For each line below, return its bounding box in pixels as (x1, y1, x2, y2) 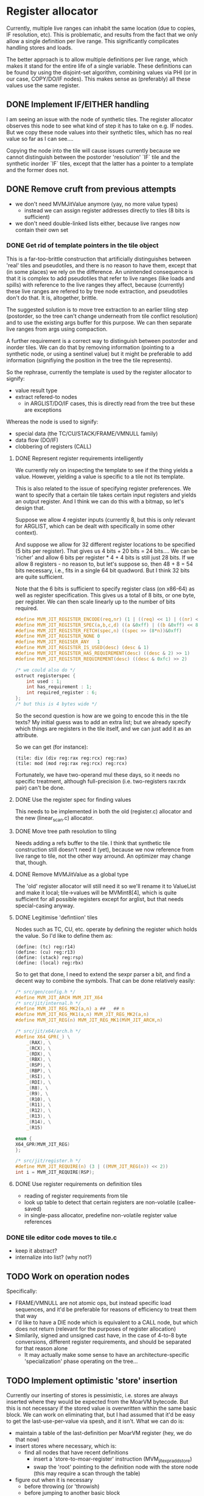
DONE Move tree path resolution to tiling (15, 827, 117, 835)
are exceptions (24, 406, 62, 413)
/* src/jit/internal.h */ (15, 1000, 81, 1006)
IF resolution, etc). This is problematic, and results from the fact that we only (6, 31, 198, 38)
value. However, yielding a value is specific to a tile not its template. (15, 473, 185, 480)
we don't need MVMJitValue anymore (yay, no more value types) (15, 200, 178, 207)
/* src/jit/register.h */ (15, 1158, 81, 1164)
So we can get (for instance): (15, 743, 88, 750)
